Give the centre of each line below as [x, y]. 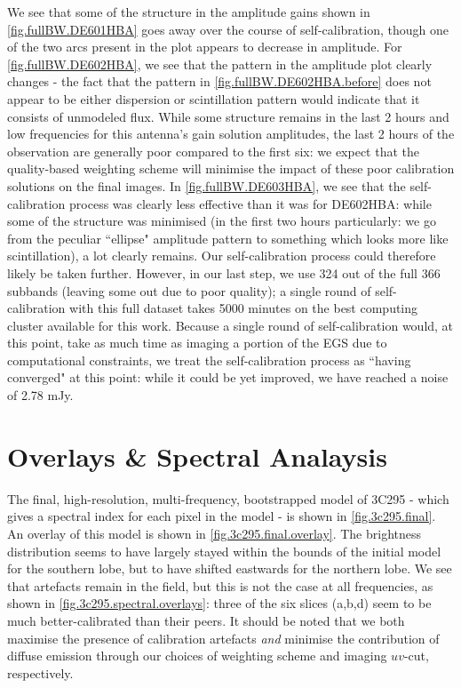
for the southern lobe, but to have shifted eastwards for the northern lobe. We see [230, 568]
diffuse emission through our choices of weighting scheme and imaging [197, 656]
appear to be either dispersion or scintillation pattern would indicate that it [214, 98]
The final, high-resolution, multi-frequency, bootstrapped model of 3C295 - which [228, 498]
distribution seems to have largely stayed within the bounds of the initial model [224, 551]
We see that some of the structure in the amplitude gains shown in [189, 12]
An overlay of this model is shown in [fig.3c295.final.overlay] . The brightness [215, 533]
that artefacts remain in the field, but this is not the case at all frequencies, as [220, 585]
